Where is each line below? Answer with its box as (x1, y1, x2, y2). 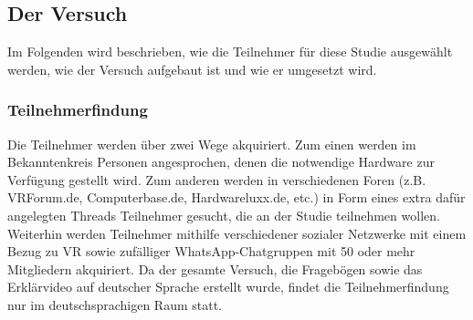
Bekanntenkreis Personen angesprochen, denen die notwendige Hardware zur (7, 152, 435, 171)
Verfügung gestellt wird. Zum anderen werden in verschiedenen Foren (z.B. (7, 170, 426, 189)
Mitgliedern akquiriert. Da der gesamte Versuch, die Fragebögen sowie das (7, 259, 423, 278)
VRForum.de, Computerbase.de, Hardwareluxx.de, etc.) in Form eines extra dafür (7, 188, 466, 207)
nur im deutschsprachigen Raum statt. (7, 294, 223, 314)
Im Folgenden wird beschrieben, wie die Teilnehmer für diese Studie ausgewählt (7, 42, 453, 61)
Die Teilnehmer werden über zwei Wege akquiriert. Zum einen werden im (7, 134, 416, 153)
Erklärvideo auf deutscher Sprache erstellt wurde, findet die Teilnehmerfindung (7, 277, 449, 296)
